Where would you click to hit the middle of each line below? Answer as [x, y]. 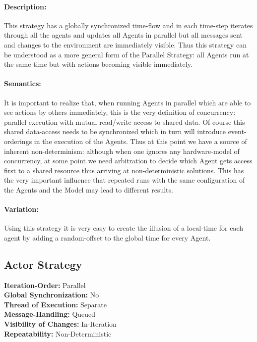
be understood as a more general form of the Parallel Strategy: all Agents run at [127, 54]
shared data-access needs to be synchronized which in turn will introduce [115, 131]
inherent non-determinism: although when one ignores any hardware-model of [122, 151]
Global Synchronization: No [52, 295]
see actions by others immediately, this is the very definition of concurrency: [120, 112]
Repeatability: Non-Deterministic [58, 333]
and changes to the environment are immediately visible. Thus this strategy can [125, 44]
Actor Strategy [43, 264]
